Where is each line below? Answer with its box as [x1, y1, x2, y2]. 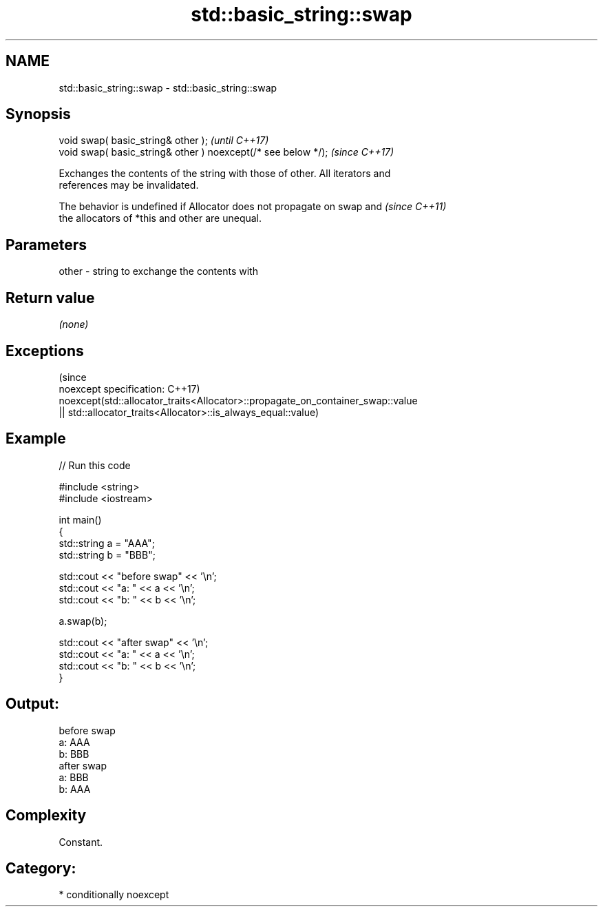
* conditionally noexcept [59, 889, 169, 901]
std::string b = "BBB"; [59, 548, 156, 561]
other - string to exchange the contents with [59, 265, 258, 278]
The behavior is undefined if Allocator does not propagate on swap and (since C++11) [59, 200, 447, 213]
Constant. [59, 836, 103, 848]
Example [6, 430, 66, 448]
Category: [6, 859, 76, 877]
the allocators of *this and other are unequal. [59, 212, 262, 225]
